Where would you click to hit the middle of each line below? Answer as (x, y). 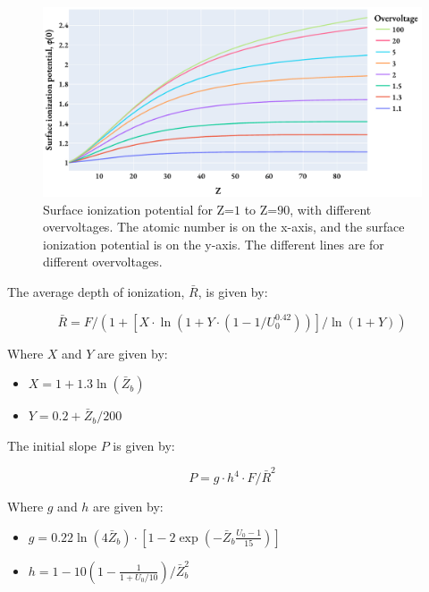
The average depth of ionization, (96, 291)
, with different (331, 209)
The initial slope (52, 445)
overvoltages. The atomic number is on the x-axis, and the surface (224, 227)
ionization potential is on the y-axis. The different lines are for (214, 244)
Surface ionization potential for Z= (139, 209)
